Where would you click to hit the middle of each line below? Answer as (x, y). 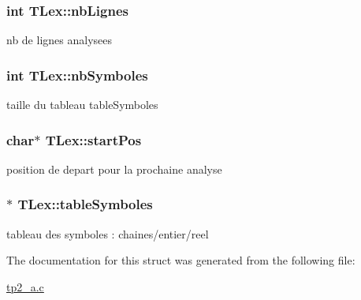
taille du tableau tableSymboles (82, 105)
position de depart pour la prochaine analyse (114, 169)
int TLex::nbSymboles (77, 75)
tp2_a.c (25, 286)
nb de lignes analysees (59, 40)
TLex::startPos (93, 139)
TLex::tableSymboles (85, 204)
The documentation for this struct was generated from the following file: (181, 260)
